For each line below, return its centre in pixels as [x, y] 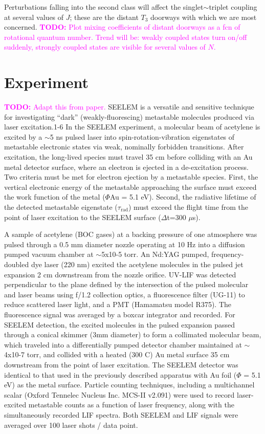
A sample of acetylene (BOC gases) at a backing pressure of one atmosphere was [131, 234]
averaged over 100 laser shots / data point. [71, 425]
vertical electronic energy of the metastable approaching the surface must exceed [130, 187]
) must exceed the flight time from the [188, 207]
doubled [17, 264]
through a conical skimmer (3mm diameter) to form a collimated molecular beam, [133, 334]
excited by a [23, 136]
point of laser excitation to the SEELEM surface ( [83, 217]
